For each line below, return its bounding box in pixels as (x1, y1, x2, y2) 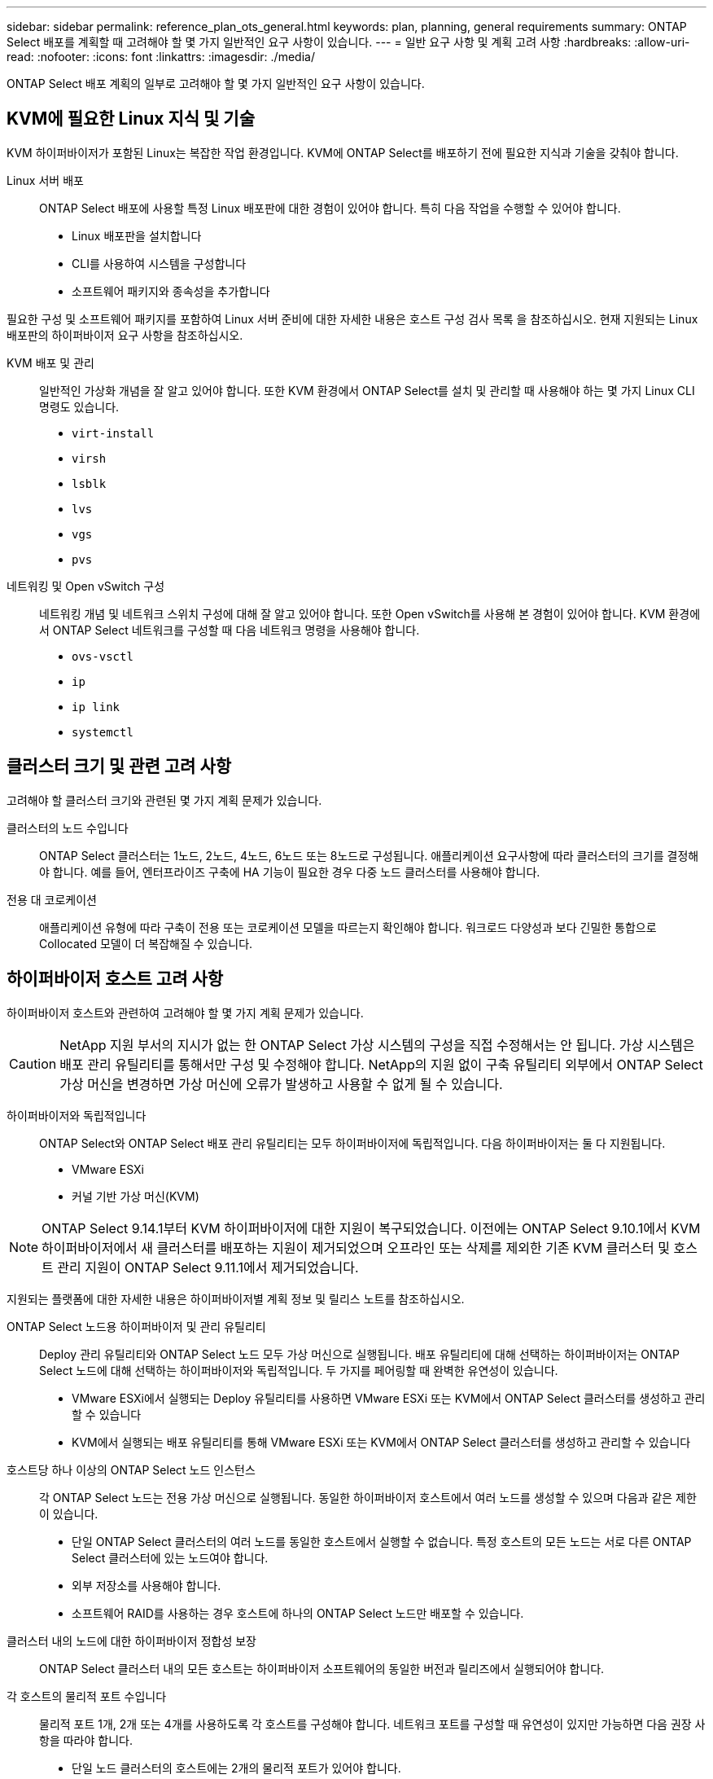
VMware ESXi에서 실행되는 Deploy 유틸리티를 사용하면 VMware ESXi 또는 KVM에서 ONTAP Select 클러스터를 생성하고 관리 (72, 1390, 706, 1405)
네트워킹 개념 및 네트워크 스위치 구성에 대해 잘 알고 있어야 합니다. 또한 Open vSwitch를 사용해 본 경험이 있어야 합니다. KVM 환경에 (39, 606, 701, 621)
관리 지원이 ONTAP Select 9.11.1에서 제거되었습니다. (57, 1258, 359, 1276)
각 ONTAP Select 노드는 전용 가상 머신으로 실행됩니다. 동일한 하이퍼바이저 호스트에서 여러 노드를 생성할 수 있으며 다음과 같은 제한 (39, 1490, 697, 1504)
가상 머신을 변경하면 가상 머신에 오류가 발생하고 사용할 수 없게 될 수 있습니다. (59, 1075, 503, 1092)
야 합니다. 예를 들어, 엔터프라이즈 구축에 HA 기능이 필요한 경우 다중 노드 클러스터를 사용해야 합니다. (39, 864, 540, 879)
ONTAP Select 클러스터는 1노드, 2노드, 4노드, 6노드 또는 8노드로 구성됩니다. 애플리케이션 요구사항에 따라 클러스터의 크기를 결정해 (39, 848, 699, 863)
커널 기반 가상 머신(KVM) (72, 1188, 199, 1203)
